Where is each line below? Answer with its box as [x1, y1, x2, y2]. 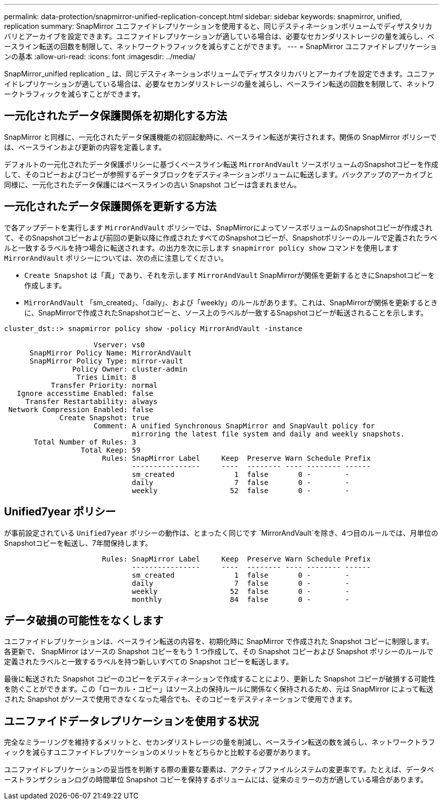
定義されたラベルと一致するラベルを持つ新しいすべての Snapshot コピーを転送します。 [4, 657, 293, 666]
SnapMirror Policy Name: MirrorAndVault [29, 348, 192, 357]
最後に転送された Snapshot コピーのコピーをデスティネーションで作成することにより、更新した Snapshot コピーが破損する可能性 [4, 674, 435, 684]
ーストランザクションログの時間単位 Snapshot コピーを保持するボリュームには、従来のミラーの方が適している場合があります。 [4, 775, 428, 784]
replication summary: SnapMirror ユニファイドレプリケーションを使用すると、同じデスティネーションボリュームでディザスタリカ [4, 22, 432, 30]
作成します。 [24, 280, 66, 290]
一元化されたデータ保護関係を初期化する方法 [4, 109, 227, 123]
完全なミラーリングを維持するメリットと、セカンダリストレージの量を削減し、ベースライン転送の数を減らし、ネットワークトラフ [4, 738, 435, 747]
